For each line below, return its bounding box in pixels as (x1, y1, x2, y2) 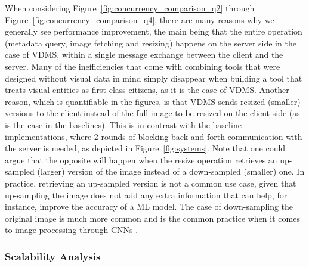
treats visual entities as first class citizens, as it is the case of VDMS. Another (5, 83, 289, 96)
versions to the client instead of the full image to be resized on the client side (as (5, 107, 300, 119)
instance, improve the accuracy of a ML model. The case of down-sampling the (5, 200, 293, 213)
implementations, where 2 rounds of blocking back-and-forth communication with (5, 130, 302, 142)
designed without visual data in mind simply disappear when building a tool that (5, 72, 302, 84)
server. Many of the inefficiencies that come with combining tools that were (5, 60, 280, 72)
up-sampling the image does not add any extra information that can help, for (5, 188, 288, 201)
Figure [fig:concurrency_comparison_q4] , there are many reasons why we (5, 13, 274, 26)
